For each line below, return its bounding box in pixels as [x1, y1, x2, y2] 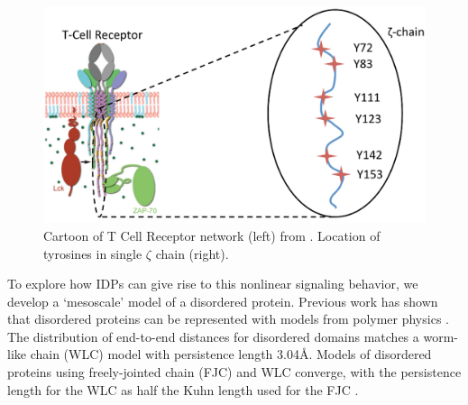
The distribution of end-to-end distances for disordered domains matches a [7, 327, 419, 345]
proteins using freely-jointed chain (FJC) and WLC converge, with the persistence [7, 363, 462, 382]
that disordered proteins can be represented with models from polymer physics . [7, 309, 449, 328]
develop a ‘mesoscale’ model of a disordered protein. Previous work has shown [7, 291, 438, 310]
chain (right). [155, 244, 229, 262]
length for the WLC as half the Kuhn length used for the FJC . [7, 380, 359, 399]
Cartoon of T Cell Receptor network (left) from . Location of [43, 226, 381, 244]
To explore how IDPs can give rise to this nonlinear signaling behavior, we [7, 274, 418, 293]
